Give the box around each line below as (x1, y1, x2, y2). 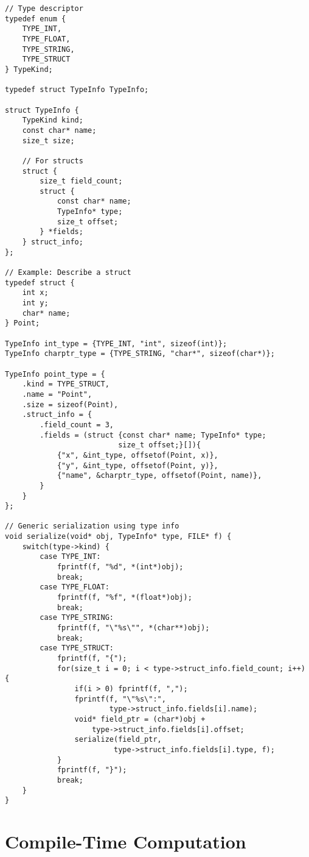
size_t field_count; (40, 177, 123, 186)
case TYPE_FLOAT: (40, 583, 109, 592)
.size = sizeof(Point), (22, 400, 119, 409)
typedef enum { (5, 14, 66, 23)
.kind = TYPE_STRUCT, (22, 380, 109, 389)
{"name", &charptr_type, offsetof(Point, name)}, (57, 471, 262, 480)
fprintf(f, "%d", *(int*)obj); (57, 563, 184, 572)
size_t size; (22, 136, 75, 145)
